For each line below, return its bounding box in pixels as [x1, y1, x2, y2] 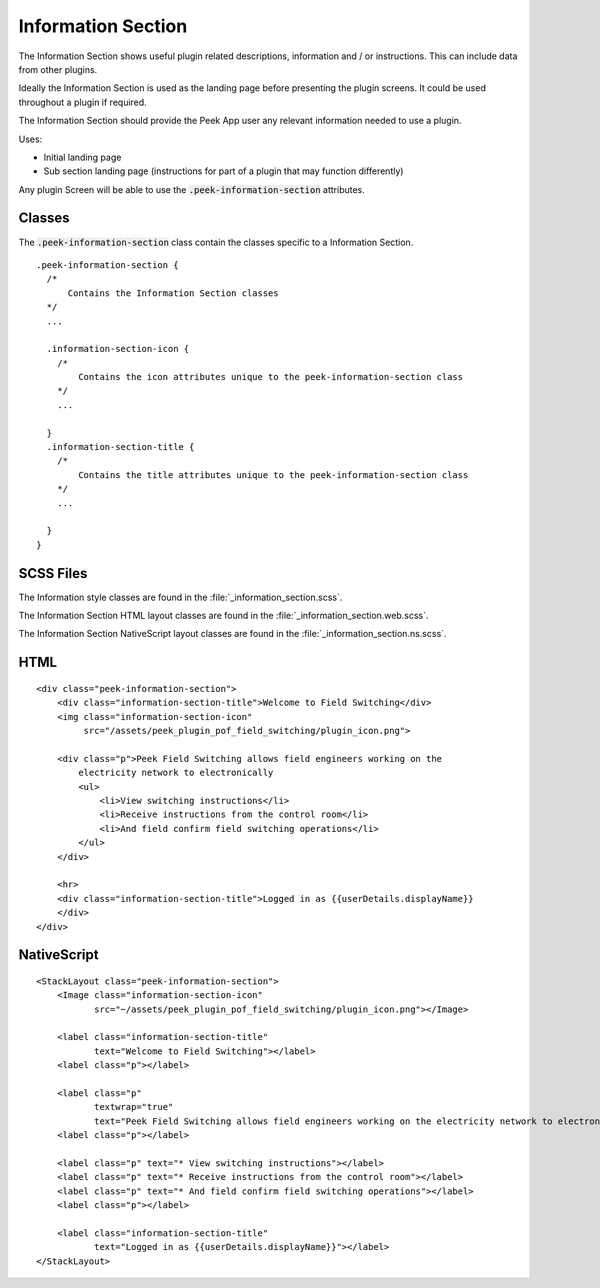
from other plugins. [18, 63, 98, 75]
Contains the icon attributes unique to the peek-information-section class [78, 371, 464, 383]
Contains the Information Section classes [67, 287, 279, 299]
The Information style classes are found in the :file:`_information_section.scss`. [18, 591, 343, 603]
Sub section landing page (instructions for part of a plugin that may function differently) [43, 165, 404, 177]
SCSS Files [18, 565, 88, 582]
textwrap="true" [93, 1101, 174, 1113]
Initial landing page [43, 151, 122, 163]
